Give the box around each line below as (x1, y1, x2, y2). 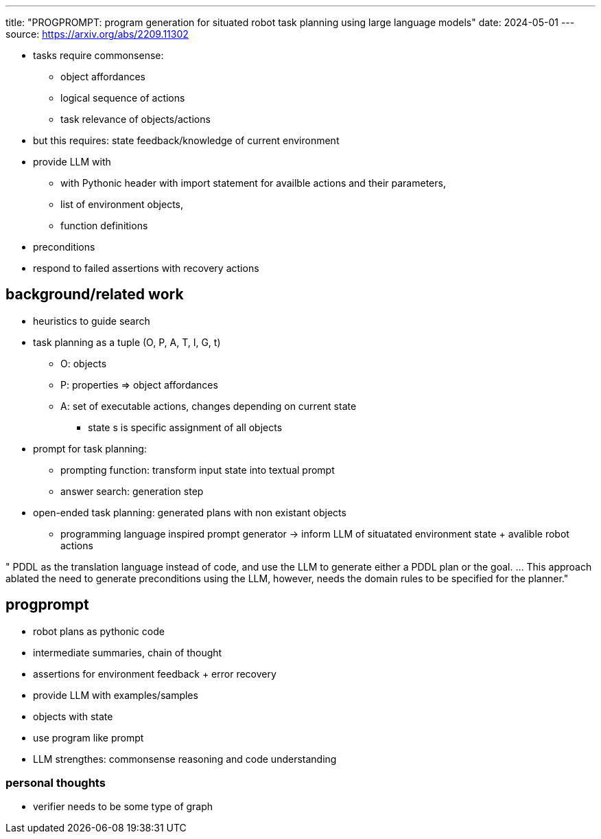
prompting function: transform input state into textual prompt (60, 463, 335, 476)
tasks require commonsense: (33, 49, 164, 61)
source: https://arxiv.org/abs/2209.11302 (5, 28, 189, 40)
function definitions (60, 220, 148, 231)
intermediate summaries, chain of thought (33, 646, 222, 658)
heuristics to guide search (33, 314, 150, 327)
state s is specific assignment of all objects (88, 421, 283, 433)
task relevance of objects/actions (60, 113, 211, 125)
